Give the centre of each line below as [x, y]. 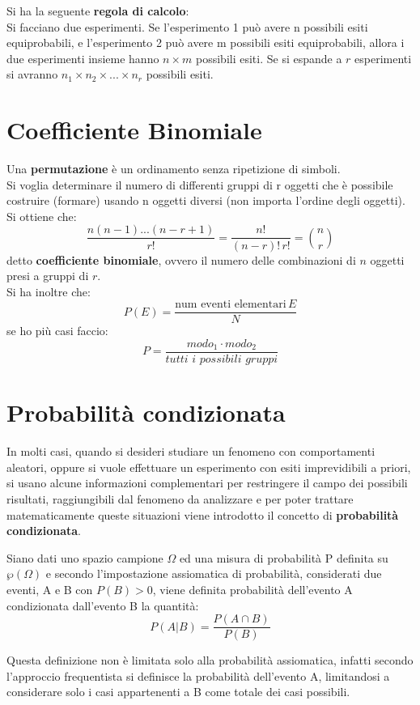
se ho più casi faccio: [57, 331]
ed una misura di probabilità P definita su [284, 557]
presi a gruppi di [48, 276]
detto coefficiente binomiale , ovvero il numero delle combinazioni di [181, 259]
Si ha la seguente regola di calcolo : [98, 11]
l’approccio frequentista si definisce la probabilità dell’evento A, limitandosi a [198, 675]
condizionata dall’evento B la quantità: [103, 605]
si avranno [32, 74]
